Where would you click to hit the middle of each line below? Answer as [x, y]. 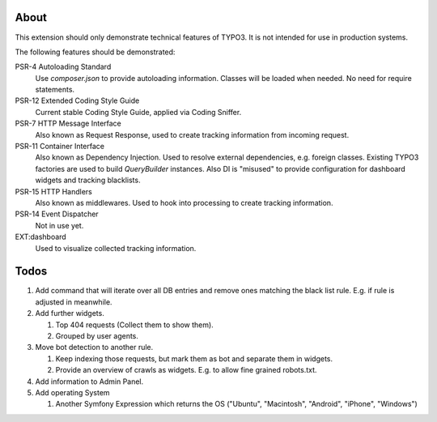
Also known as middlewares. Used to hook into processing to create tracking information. [184, 202]
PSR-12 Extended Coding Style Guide [77, 100]
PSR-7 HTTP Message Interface [68, 124]
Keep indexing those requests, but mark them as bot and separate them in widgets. [194, 358]
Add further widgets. [70, 313]
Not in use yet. [59, 225]
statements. [55, 90]
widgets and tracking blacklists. [88, 180]
